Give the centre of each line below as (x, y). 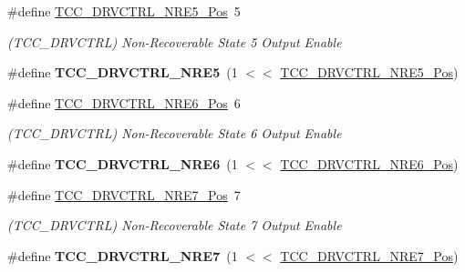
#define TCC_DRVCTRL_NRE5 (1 (123, 72)
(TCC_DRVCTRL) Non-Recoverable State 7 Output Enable (175, 225)
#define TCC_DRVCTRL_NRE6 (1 (123, 163)
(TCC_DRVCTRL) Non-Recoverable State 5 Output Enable (175, 41)
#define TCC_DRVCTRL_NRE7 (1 (123, 255)
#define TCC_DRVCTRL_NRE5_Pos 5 (124, 11)
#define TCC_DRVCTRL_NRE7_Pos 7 (124, 194)
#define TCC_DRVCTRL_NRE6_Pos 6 (124, 102)
